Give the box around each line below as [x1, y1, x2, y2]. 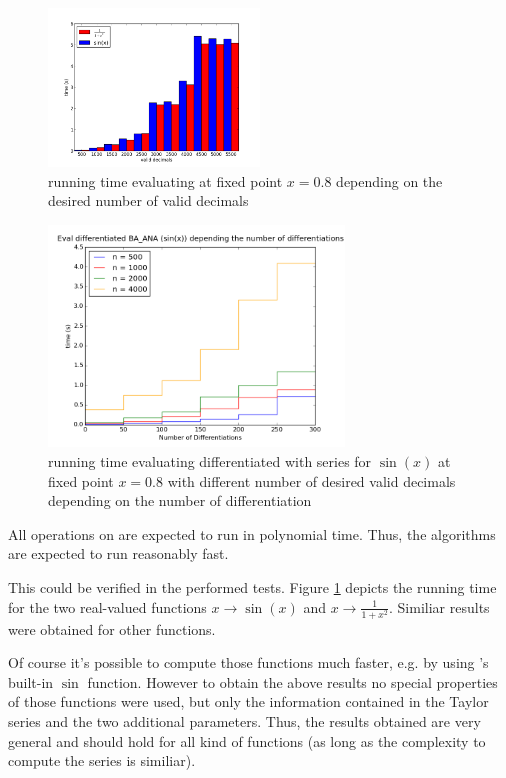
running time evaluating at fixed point [48, 170, 283, 191]
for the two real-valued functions [8, 596, 207, 617]
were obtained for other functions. [8, 618, 216, 639]
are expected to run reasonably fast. [8, 543, 229, 564]
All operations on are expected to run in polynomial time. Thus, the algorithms [8, 523, 496, 544]
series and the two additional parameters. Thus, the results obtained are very [8, 711, 481, 732]
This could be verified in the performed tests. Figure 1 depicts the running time [8, 576, 497, 597]
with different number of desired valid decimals [167, 470, 456, 491]
